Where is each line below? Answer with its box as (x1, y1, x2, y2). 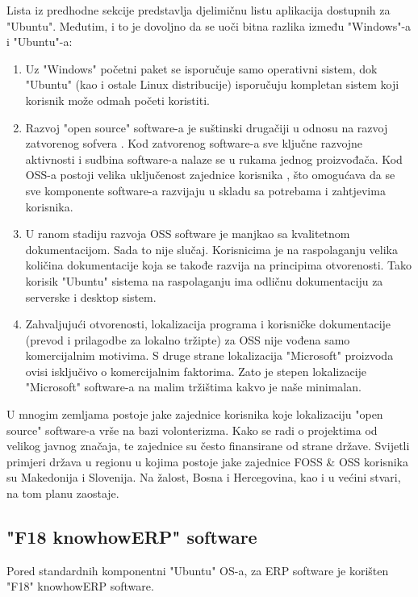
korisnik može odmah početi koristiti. (25, 91, 210, 108)
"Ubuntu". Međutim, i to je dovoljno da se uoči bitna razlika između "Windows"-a (6, 17, 412, 34)
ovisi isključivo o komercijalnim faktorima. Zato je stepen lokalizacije (25, 362, 367, 379)
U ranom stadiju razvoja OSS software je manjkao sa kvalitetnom (25, 225, 350, 242)
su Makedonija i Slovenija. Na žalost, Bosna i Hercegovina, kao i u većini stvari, (6, 469, 401, 486)
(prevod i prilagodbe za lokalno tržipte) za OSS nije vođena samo (25, 331, 350, 348)
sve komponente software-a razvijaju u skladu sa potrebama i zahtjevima (25, 182, 386, 198)
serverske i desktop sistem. (25, 288, 157, 305)
